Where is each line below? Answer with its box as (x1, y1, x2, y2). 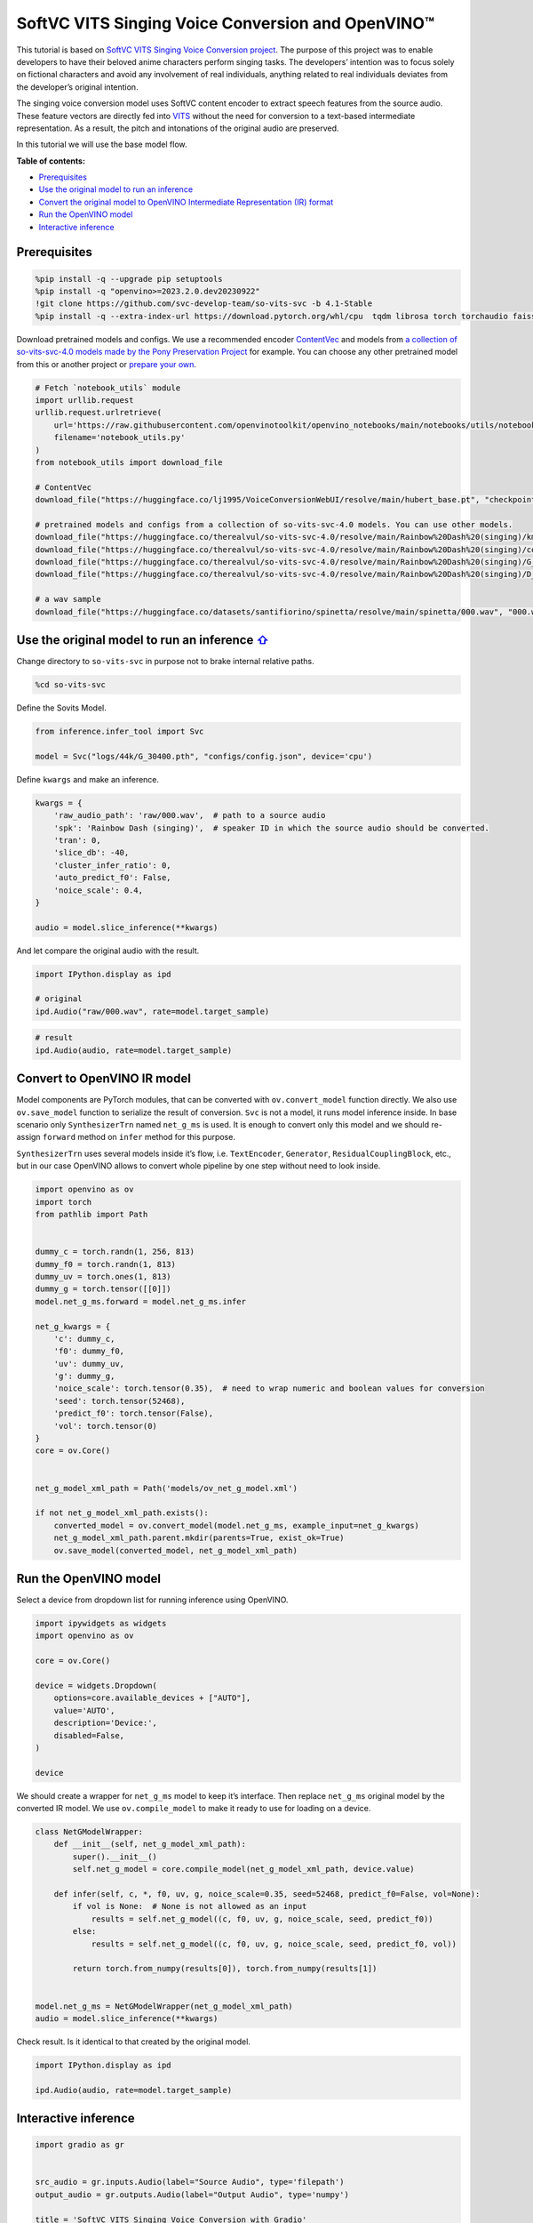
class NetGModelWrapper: (35, 1827, 144, 1837)
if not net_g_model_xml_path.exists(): (35, 1508, 209, 1518)
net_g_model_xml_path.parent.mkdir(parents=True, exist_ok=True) (53, 1533, 345, 1543)
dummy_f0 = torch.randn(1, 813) (35, 1259, 177, 1269)
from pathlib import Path (35, 1209, 148, 1220)
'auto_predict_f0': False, (53, 872, 172, 883)
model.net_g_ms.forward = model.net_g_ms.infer (35, 1296, 246, 1306)
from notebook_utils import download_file (35, 457, 223, 467)
